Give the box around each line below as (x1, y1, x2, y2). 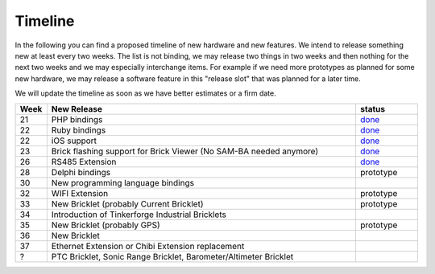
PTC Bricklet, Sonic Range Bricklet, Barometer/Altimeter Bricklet (51, 251, 294, 262)
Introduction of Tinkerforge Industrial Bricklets (51, 209, 227, 220)
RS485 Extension (51, 156, 117, 167)
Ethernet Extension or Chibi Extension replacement (51, 240, 245, 252)
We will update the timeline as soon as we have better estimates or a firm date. (14, 88, 277, 98)
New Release (51, 103, 102, 114)
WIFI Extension (51, 187, 109, 198)
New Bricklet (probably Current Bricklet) (51, 198, 205, 209)
